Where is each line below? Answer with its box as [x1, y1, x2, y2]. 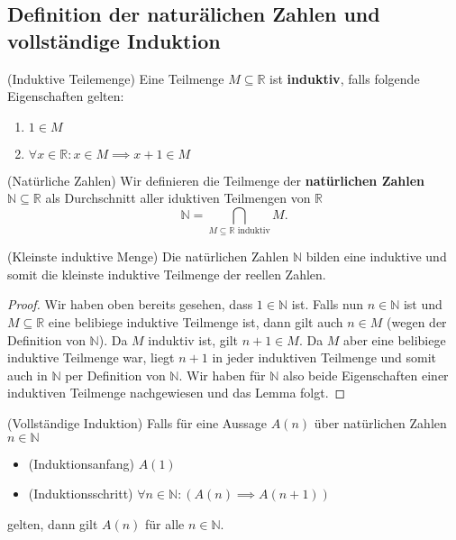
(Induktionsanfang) [28, 453, 134, 472]
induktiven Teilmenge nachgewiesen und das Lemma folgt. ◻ [7, 383, 346, 402]
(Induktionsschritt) [28, 484, 133, 503]
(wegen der [387, 313, 447, 332]
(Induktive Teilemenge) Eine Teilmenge [7, 69, 224, 87]
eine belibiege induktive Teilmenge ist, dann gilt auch [48, 313, 343, 332]
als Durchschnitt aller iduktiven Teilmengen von [45, 188, 311, 207]
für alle [145, 514, 185, 533]
